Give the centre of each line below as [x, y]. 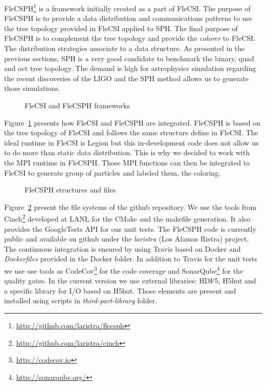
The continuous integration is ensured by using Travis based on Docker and [123, 248]
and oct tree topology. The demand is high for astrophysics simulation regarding [130, 68]
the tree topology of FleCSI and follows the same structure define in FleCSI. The [131, 132]
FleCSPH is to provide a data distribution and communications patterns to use [128, 18]
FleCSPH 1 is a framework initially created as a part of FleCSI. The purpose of [127, 7]
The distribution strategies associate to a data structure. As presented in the [125, 48]
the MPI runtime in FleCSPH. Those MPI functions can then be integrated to [127, 162]
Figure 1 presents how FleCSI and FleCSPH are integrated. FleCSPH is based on [132, 122]
